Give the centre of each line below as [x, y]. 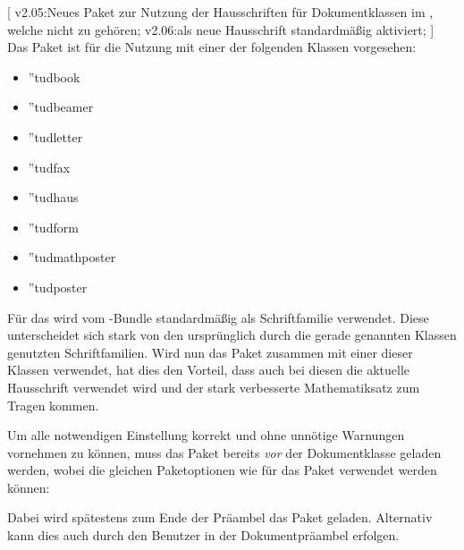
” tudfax [49, 167]
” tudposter [58, 287]
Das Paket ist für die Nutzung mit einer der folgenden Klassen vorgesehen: [212, 47]
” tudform [53, 227]
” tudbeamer [61, 107]
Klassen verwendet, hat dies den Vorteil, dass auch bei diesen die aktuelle [209, 370]
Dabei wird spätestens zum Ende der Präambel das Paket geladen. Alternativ [220, 517]
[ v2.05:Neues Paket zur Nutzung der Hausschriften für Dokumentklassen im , [220, 12]
